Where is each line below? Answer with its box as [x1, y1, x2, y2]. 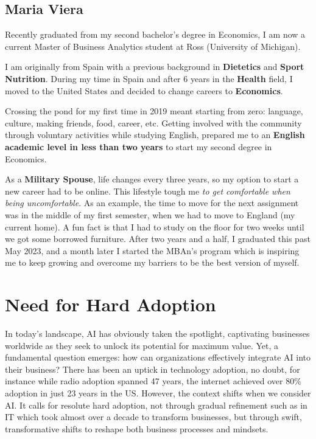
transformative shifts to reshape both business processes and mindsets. [5, 422, 269, 435]
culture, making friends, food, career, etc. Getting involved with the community [5, 116, 302, 129]
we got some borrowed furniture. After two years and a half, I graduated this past [5, 232, 311, 245]
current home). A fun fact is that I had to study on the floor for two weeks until [5, 220, 304, 233]
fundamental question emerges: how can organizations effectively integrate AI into [5, 351, 311, 364]
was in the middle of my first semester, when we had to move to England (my [5, 208, 295, 221]
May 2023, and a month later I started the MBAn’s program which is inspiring [5, 244, 300, 257]
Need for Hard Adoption [5, 292, 216, 317]
